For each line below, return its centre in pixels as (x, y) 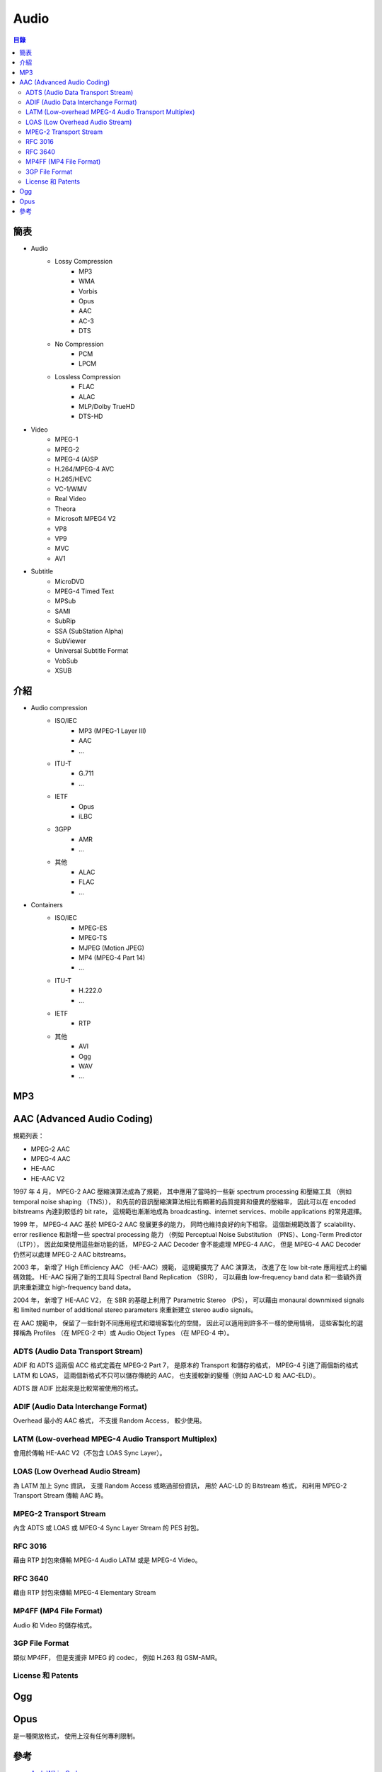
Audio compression (59, 708)
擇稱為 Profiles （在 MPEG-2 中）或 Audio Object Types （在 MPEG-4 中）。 (123, 1333)
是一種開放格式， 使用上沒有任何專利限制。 (76, 1736)
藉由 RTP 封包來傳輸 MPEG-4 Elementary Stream (85, 1593)
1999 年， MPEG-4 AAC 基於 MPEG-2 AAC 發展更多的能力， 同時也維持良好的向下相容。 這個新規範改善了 (168, 1224)
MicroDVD (70, 581)
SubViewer (70, 641)
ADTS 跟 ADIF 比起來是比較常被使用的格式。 (77, 1389)
